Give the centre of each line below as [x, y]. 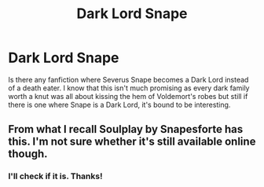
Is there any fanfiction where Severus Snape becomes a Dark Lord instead [128, 79]
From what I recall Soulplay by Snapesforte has [126, 129]
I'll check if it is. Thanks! [55, 176]
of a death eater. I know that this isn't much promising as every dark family [129, 88]
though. [28, 154]
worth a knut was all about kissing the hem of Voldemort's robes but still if [128, 96]
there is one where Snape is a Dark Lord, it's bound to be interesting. [119, 104]
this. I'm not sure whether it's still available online [132, 142]
